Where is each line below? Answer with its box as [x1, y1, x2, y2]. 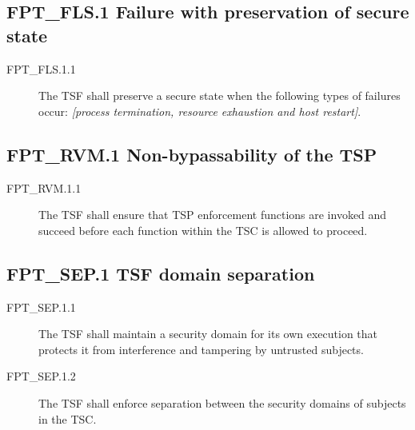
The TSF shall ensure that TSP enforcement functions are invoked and [38, 206, 387, 223]
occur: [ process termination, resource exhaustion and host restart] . [38, 102, 361, 119]
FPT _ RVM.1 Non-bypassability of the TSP [6, 141, 377, 166]
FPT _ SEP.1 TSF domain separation [6, 261, 315, 285]
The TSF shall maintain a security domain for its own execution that [38, 325, 378, 342]
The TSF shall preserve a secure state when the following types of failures [38, 87, 401, 104]
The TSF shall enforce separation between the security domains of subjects [38, 394, 406, 411]
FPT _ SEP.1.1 [6, 298, 76, 315]
